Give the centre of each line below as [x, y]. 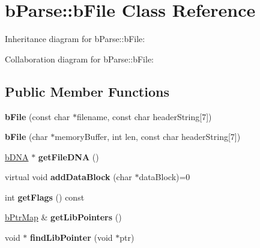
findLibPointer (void [71, 237]
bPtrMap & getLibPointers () [63, 217]
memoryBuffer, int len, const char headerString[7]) [148, 137]
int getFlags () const [45, 197]
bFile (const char [38, 116]
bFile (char [26, 137]
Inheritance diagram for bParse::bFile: [75, 39]
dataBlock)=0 [165, 177]
